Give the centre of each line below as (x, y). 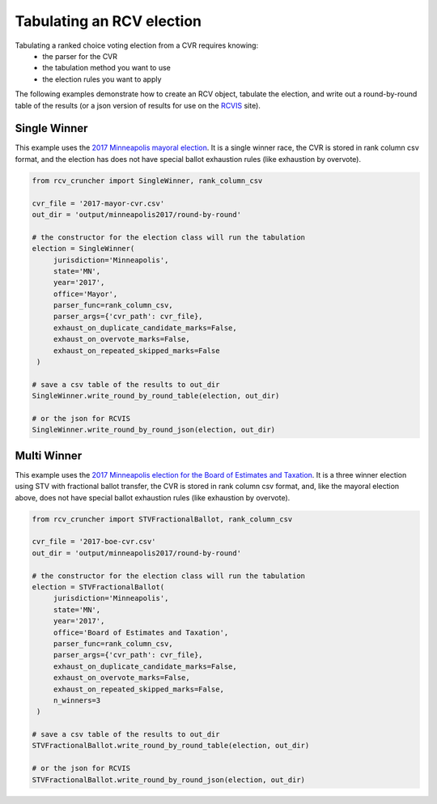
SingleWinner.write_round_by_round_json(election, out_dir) (154, 430)
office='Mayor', (85, 294)
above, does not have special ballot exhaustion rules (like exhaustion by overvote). (153, 497)
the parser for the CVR (80, 56)
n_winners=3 (77, 700)
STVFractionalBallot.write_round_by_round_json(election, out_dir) (169, 780)
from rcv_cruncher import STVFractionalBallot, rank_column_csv (162, 519)
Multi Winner (49, 455)
